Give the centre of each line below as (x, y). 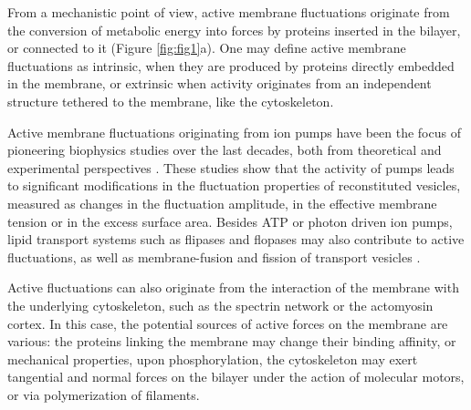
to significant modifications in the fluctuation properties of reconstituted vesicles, (234, 185)
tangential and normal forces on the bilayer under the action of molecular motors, (236, 377)
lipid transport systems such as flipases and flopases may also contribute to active (236, 239)
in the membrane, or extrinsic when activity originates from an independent (220, 83)
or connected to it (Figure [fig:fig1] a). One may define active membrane (207, 48)
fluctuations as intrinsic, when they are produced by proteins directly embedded (231, 65)
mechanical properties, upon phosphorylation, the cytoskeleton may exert (213, 359)
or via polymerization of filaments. (104, 394)
